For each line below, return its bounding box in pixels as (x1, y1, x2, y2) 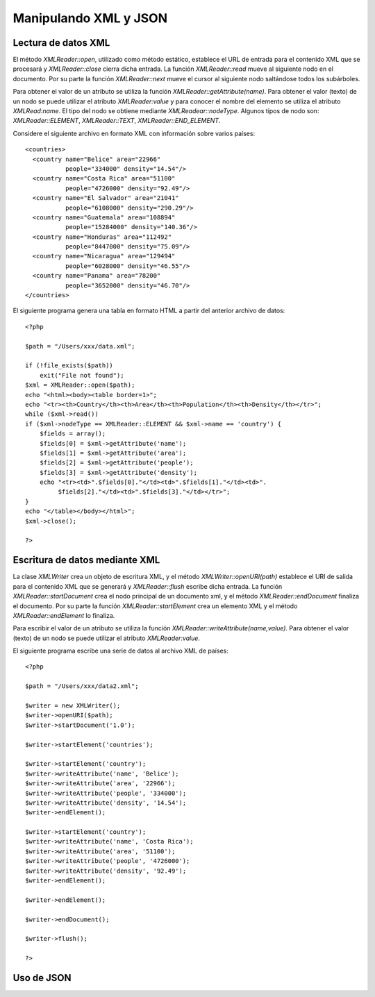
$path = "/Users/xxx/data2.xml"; (25, 682, 139, 690)
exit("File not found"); (39, 371, 124, 379)
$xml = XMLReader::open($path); (25, 381, 135, 389)
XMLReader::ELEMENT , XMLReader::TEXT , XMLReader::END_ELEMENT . (12, 117, 221, 125)
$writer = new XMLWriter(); (25, 702, 121, 710)
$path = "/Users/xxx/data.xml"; (25, 342, 135, 350)
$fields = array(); (39, 430, 106, 437)
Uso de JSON (12, 972, 72, 984)
